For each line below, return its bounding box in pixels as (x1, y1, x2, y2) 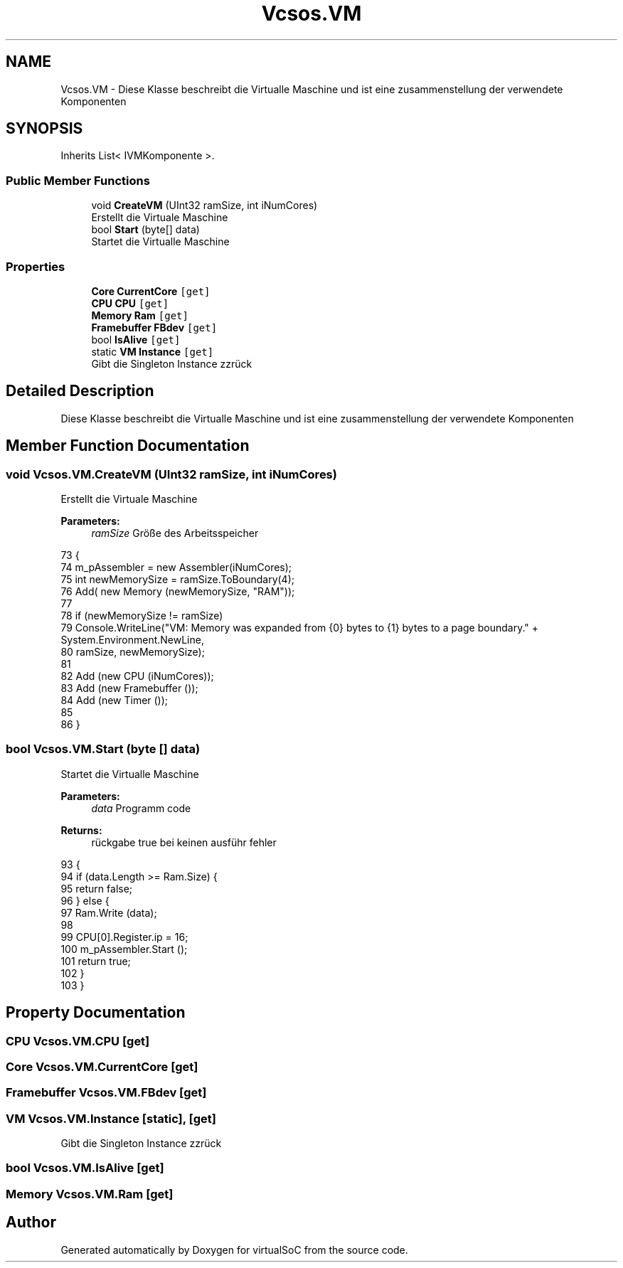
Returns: (60, 824, 102, 836)
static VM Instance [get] (91, 345, 214, 358)
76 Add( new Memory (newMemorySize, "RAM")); (60, 585, 295, 597)
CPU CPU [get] (91, 297, 169, 309)
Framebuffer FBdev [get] (91, 321, 218, 334)
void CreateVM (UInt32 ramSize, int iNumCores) (91, 199, 318, 212)
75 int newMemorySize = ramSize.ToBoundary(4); (60, 573, 294, 585)
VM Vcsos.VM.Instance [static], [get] (6, 1111, 216, 1126)
